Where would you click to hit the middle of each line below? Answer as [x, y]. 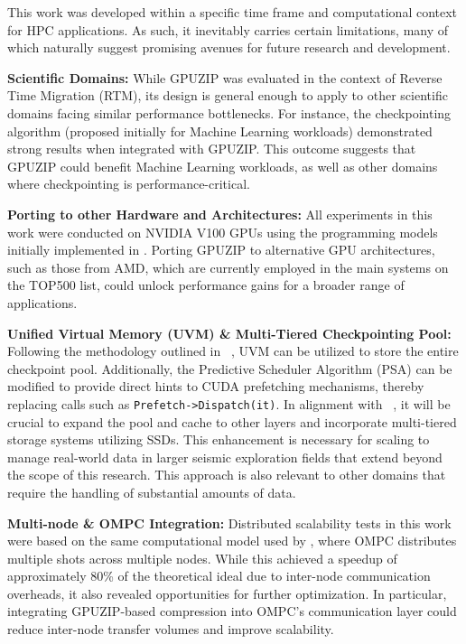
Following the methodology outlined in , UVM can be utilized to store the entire [233, 351]
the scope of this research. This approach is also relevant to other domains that [227, 475]
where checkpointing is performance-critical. [129, 184]
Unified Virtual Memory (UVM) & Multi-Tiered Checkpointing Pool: [229, 333]
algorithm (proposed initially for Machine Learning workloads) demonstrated [220, 131]
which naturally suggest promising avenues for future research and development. [229, 47]
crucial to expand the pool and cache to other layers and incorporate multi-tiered [232, 421]
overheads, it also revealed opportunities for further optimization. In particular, [227, 593]
